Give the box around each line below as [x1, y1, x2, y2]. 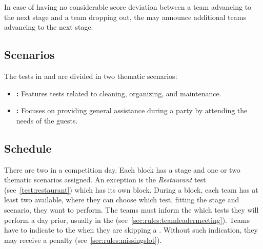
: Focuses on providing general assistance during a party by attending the [16, 105, 248, 116]
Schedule [4, 140, 52, 156]
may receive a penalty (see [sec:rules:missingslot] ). [4, 234, 162, 245]
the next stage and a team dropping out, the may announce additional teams [4, 11, 246, 22]
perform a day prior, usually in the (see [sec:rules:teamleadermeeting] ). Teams [4, 214, 250, 225]
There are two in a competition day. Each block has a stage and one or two [4, 164, 240, 175]
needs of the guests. [16, 115, 78, 126]
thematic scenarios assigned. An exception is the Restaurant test [4, 174, 206, 185]
